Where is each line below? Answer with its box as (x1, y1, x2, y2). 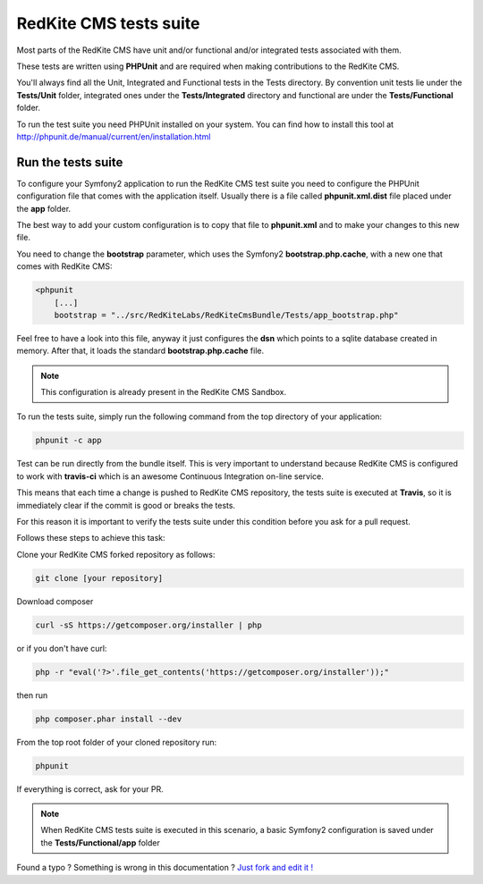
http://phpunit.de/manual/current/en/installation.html (16, 130, 211, 142)
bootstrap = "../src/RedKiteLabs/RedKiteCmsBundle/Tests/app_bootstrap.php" (54, 309, 399, 320)
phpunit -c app (35, 435, 102, 446)
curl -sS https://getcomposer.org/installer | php (35, 619, 263, 630)
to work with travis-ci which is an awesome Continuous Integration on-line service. (16, 470, 324, 482)
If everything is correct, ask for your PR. (16, 783, 165, 795)
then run (16, 689, 48, 701)
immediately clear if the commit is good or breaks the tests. (16, 500, 236, 510)
